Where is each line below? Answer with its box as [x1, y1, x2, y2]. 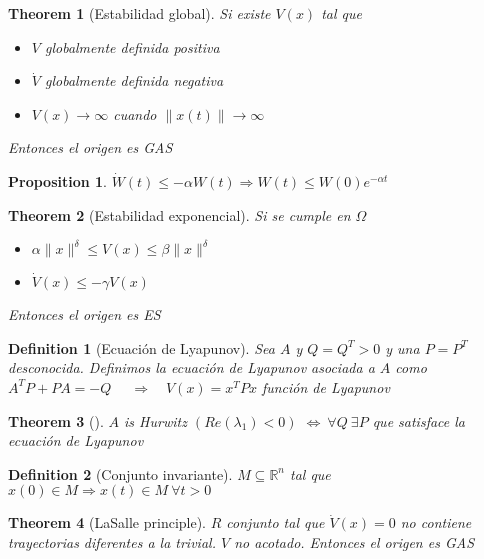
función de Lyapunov [261, 376, 390, 397]
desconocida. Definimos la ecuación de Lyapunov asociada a [8, 357, 375, 378]
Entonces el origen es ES [8, 304, 161, 325]
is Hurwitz [124, 410, 187, 431]
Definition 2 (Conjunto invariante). [8, 463, 233, 484]
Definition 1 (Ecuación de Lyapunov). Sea [8, 337, 275, 358]
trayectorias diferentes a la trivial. [8, 531, 216, 552]
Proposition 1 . [8, 170, 107, 191]
